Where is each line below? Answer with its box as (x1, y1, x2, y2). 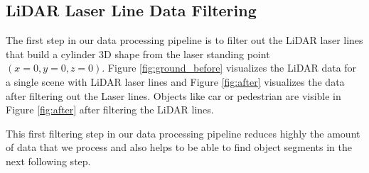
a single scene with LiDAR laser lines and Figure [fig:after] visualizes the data (6, 74, 345, 89)
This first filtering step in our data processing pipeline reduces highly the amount (6, 125, 360, 140)
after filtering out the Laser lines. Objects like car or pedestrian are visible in (6, 88, 341, 103)
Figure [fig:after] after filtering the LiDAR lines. (6, 102, 214, 117)
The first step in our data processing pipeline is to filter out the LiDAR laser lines (6, 33, 363, 48)
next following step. (6, 153, 91, 168)
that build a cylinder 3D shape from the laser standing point (6, 46, 270, 61)
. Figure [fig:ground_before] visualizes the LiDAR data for (102, 60, 357, 75)
